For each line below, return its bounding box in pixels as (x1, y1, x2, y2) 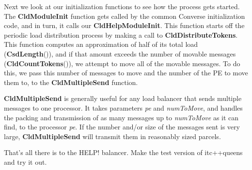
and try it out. (4, 156, 47, 167)
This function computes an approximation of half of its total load (4, 39, 198, 49)
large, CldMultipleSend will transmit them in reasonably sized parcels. (4, 131, 221, 141)
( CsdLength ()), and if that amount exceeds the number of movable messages (4, 48, 236, 58)
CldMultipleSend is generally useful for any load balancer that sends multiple (4, 93, 242, 103)
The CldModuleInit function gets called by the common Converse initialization (4, 11, 245, 21)
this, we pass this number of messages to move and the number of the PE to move (4, 68, 248, 78)
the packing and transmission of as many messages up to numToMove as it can (4, 112, 239, 122)
